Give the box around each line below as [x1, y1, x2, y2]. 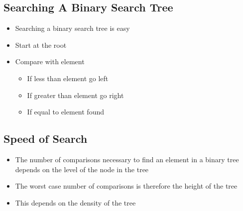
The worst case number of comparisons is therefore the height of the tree [15, 181, 238, 191]
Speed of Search [3, 131, 88, 146]
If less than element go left [27, 73, 109, 83]
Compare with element [15, 56, 85, 67]
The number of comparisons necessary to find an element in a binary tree [15, 154, 239, 164]
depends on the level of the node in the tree [15, 164, 149, 174]
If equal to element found [27, 106, 104, 117]
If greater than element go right [27, 90, 124, 100]
